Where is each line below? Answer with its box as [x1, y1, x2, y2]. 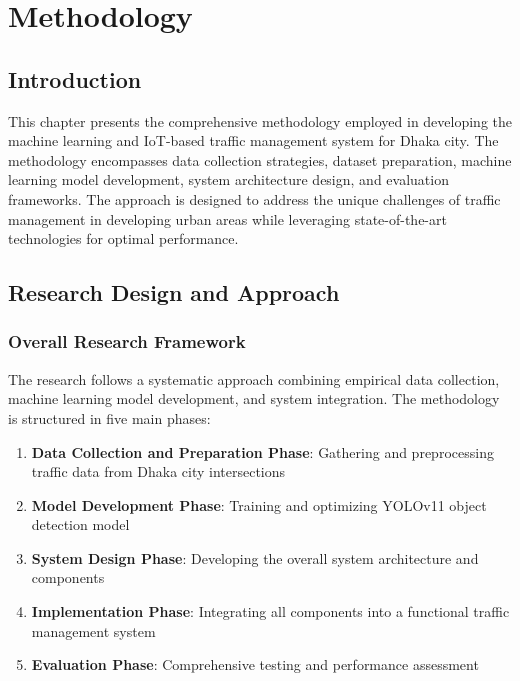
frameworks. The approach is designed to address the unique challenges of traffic [8, 188, 501, 209]
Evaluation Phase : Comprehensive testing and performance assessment [31, 654, 479, 675]
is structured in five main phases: [8, 407, 211, 428]
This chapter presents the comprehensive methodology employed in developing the [8, 110, 513, 131]
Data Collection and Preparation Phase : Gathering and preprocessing [31, 441, 494, 462]
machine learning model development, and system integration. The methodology [8, 388, 500, 409]
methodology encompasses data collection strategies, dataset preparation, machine [8, 149, 512, 170]
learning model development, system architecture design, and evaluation [8, 169, 449, 190]
